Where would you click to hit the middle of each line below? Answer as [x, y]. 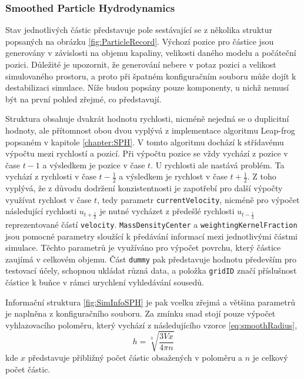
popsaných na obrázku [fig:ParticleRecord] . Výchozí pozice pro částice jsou [140, 41]
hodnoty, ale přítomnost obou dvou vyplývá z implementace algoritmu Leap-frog [150, 130]
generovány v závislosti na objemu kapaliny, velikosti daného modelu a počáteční [151, 53]
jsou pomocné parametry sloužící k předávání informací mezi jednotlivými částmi [151, 236]
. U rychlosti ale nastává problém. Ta [218, 164]
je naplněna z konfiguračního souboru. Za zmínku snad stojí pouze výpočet [141, 313]
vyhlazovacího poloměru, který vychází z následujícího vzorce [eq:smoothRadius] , [151, 325]
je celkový [270, 357]
